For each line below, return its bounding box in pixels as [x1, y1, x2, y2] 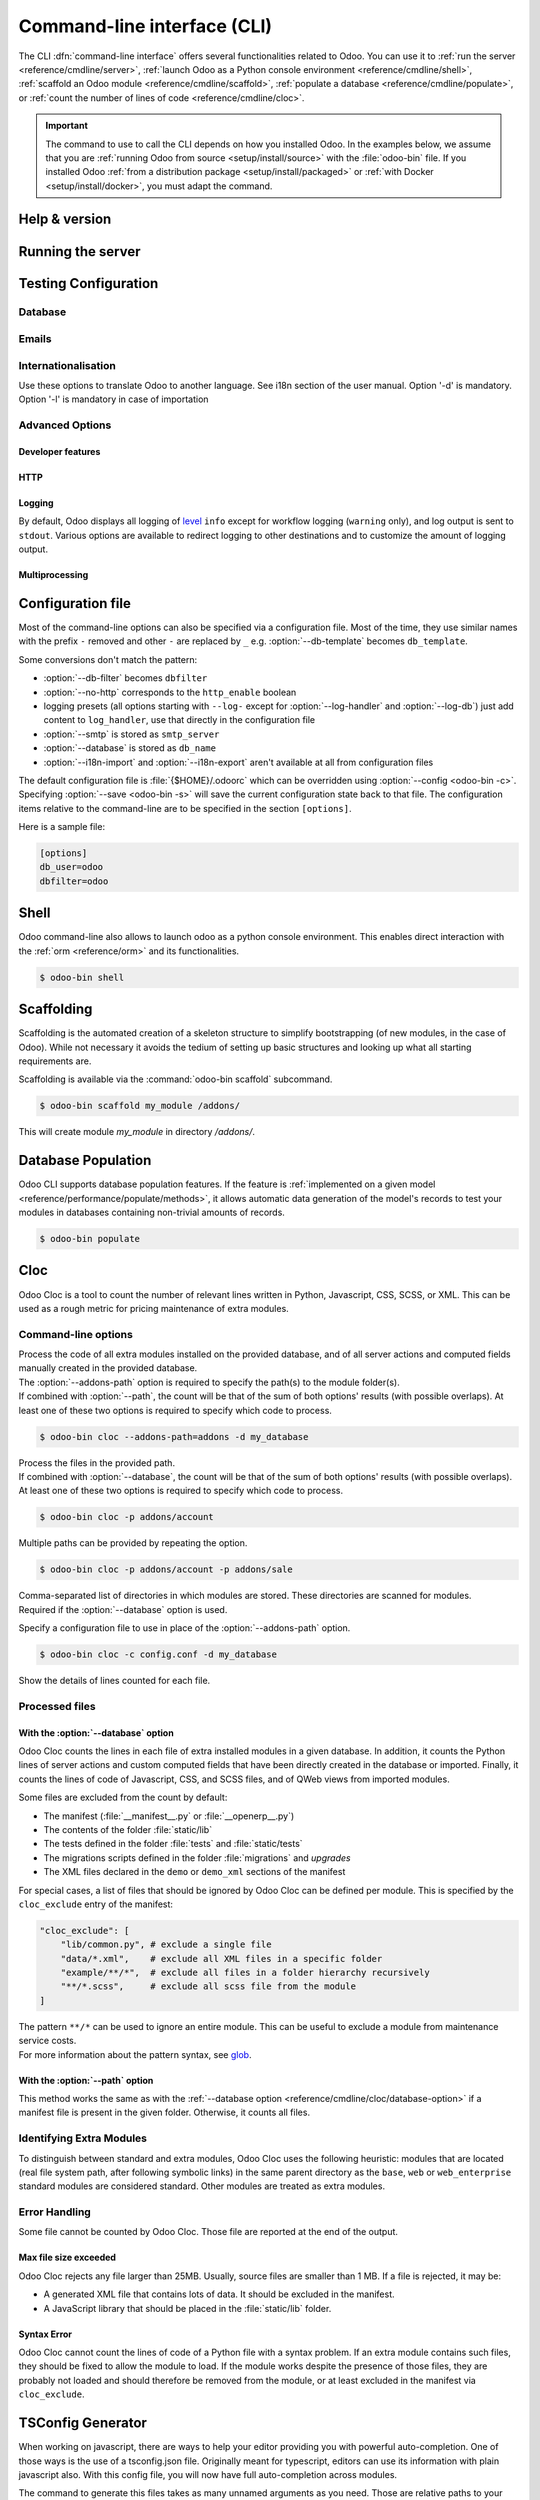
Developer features [18, 445, 101, 457]
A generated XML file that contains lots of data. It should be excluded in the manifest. [43, 2288, 395, 2300]
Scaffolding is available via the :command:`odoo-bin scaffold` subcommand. [18, 1073, 333, 1085]
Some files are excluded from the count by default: [18, 1791, 228, 1804]
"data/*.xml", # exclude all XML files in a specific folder [60, 1953, 383, 1964]
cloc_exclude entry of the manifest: [18, 1898, 174, 1910]
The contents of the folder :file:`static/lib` [43, 1823, 213, 1835]
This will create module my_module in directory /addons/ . [18, 1126, 255, 1138]
